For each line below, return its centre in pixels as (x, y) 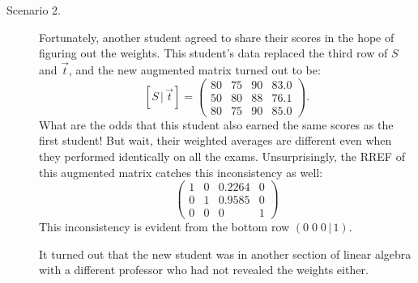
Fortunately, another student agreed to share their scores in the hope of (217, 37)
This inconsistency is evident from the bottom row (164, 227)
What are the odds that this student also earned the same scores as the (216, 124)
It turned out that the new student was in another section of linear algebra (225, 253)
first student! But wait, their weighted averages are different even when (215, 140)
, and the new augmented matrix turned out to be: (195, 70)
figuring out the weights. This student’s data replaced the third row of (213, 53)
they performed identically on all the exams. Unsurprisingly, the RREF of (222, 156)
